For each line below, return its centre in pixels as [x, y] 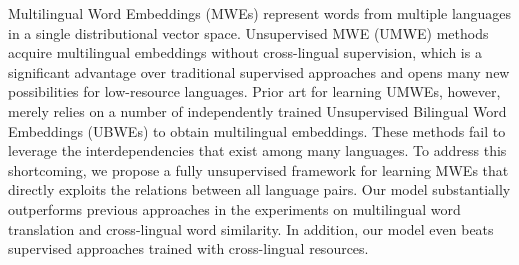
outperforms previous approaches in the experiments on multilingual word [234, 208]
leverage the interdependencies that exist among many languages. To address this [257, 150]
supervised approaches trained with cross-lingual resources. [188, 248]
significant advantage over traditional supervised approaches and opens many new [259, 71]
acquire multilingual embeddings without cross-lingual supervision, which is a [245, 52]
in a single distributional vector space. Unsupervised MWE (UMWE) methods [248, 32]
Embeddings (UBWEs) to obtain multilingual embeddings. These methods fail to [257, 130]
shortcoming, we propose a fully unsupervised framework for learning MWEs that [258, 169]
